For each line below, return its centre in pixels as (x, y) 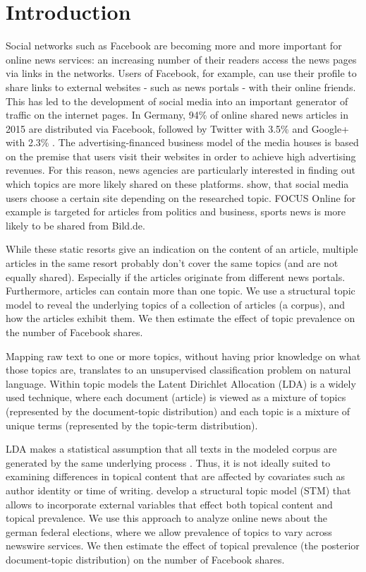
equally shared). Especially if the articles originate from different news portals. (176, 276)
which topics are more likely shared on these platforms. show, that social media (177, 184)
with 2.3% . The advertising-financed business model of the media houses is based (182, 142)
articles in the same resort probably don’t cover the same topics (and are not (172, 263)
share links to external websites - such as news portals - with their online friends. (181, 87)
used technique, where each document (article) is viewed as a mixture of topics (176, 397)
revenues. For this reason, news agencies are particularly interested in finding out (181, 170)
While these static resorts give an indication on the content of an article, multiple (182, 249)
